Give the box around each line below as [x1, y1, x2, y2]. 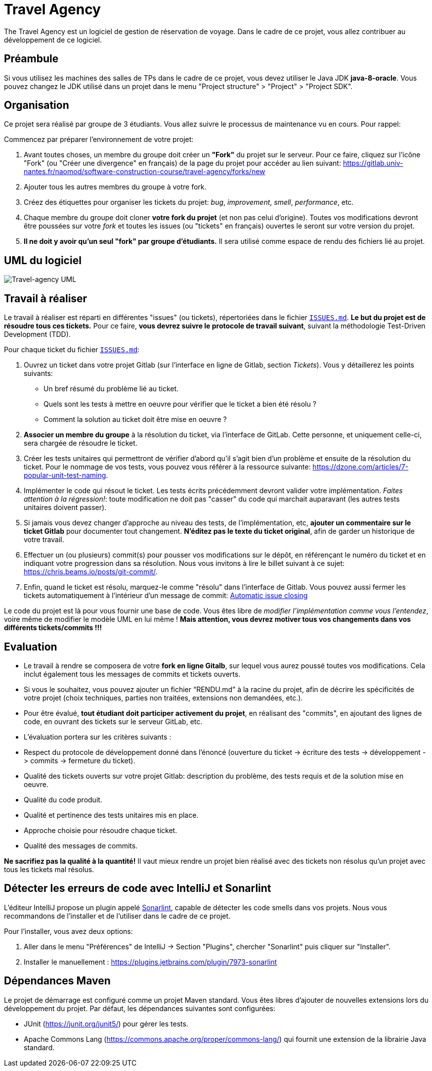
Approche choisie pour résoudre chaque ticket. [24, 826, 177, 835]
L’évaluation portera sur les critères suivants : [24, 732, 172, 741]
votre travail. [24, 535, 64, 544]
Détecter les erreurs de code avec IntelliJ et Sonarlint [4, 882, 271, 895]
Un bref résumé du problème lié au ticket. [43, 384, 179, 393]
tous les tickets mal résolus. [4, 865, 94, 874]
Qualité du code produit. [24, 795, 102, 804]
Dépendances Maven [4, 975, 111, 987]
